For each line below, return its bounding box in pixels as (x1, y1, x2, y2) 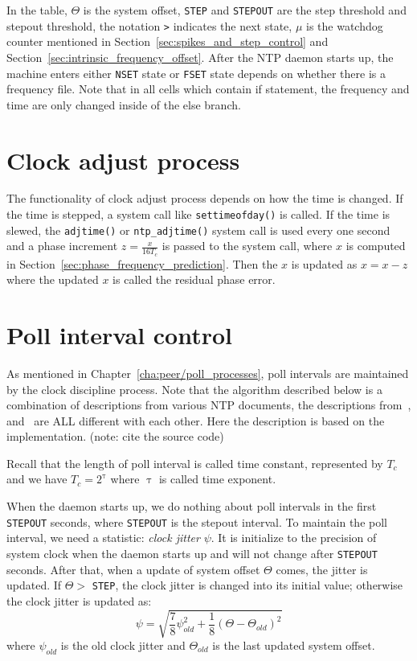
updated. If (6, 577, 62, 593)
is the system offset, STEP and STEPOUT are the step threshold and (83, 2, 407, 18)
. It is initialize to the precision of (211, 529, 377, 546)
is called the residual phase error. (112, 271, 276, 288)
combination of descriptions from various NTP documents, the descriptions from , (6, 396, 411, 413)
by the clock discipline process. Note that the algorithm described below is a (6, 380, 382, 397)
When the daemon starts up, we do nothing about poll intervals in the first (6, 498, 377, 515)
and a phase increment (6, 237, 118, 254)
